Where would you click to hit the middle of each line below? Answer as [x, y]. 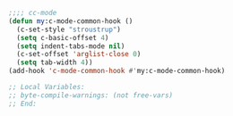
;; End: [23, 104]
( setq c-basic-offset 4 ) [63, 37]
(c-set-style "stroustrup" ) [69, 29]
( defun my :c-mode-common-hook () [71, 21]
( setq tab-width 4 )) [55, 62]
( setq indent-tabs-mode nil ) [71, 46]
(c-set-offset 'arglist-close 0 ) [79, 54]
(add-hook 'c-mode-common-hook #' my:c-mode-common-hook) [117, 71]
